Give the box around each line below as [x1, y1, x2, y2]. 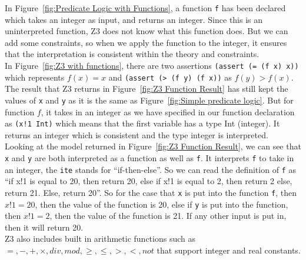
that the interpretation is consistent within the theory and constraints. [5, 48, 260, 60]
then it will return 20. [5, 221, 84, 233]
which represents [5, 71, 65, 83]
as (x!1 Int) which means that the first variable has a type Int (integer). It [5, 117, 280, 129]
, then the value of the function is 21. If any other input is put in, [49, 209, 287, 222]
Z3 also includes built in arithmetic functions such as [5, 232, 195, 245]
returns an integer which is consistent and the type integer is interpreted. [5, 128, 268, 141]
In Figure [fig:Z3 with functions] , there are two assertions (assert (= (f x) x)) [5, 59, 299, 72]
